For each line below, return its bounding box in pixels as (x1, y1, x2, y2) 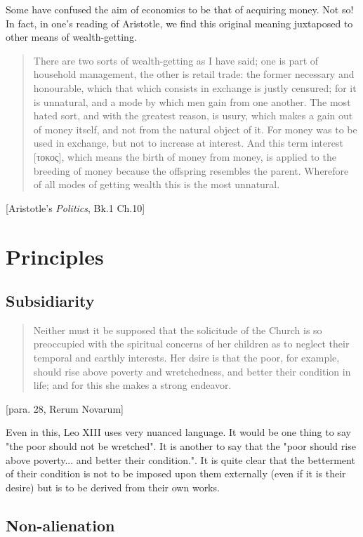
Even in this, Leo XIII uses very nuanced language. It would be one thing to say (6, 425, 351, 439)
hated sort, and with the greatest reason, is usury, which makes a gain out (33, 108, 353, 123)
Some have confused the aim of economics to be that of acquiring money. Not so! (6, 2, 354, 16)
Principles (6, 241, 104, 270)
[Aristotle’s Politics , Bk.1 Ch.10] (6, 200, 145, 215)
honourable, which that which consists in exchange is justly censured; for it (33, 80, 357, 95)
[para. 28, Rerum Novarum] (6, 401, 124, 416)
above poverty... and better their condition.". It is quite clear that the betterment (6, 452, 355, 467)
